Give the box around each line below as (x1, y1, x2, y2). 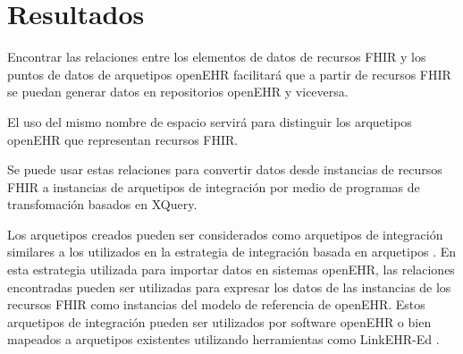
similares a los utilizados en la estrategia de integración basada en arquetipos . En (7, 242, 457, 261)
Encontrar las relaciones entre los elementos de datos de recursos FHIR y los (7, 47, 426, 66)
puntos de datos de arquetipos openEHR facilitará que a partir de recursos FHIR (7, 64, 451, 83)
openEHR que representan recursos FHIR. (7, 130, 239, 148)
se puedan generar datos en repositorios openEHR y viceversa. (7, 82, 349, 101)
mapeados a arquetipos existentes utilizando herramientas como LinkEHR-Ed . (7, 330, 440, 349)
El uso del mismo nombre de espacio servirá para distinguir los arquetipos (7, 112, 412, 131)
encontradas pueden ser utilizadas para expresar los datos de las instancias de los (7, 277, 451, 296)
